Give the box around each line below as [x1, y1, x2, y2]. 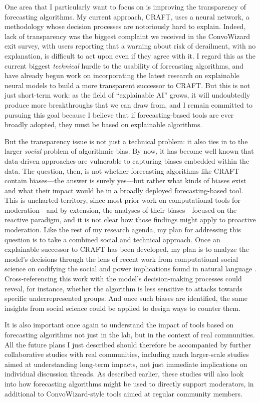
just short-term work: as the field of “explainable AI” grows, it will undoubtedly [5, 90, 250, 100]
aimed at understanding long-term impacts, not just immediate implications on [5, 358, 247, 369]
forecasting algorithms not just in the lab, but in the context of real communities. [5, 329, 255, 339]
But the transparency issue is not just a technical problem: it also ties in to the [5, 136, 248, 146]
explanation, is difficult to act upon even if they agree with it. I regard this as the [5, 50, 255, 61]
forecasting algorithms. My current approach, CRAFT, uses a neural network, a [5, 11, 249, 22]
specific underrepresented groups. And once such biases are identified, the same [5, 293, 247, 303]
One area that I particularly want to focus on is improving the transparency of [5, 2, 246, 12]
